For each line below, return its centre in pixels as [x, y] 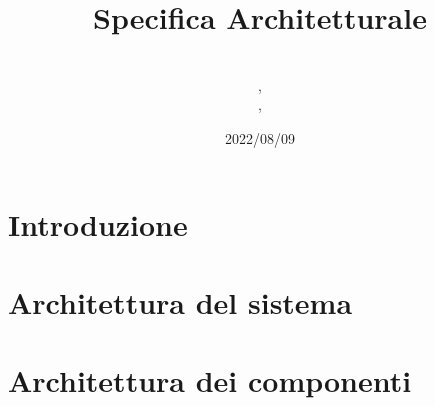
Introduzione [98, 223]
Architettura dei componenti [210, 380]
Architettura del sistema [180, 301]
